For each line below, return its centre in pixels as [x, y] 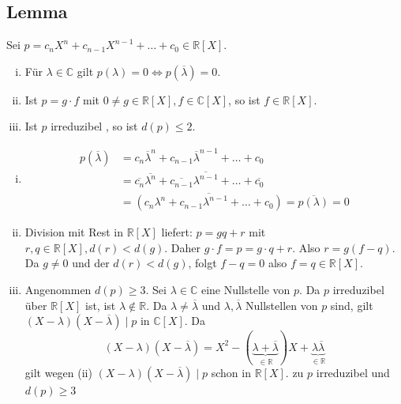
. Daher [183, 247]
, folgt [202, 263]
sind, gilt [352, 305]
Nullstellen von [281, 305]
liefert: [177, 232]
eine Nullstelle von [245, 289]
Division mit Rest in [74, 232]
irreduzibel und [353, 373]
